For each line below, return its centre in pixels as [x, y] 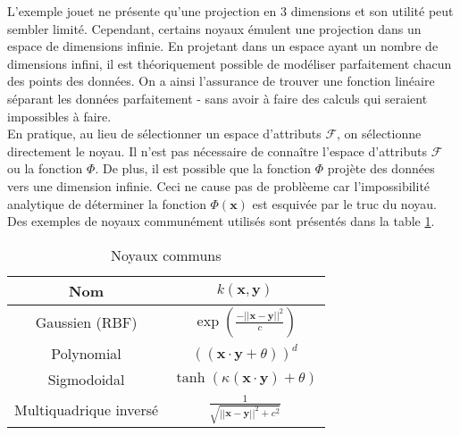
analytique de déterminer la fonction [107, 203]
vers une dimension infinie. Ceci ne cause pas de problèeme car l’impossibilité [219, 185]
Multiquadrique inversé [87, 409]
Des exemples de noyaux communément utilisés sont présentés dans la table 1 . [221, 221]
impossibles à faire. [59, 116]
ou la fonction [45, 168]
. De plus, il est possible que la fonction [203, 168]
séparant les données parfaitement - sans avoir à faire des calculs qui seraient [217, 98]
